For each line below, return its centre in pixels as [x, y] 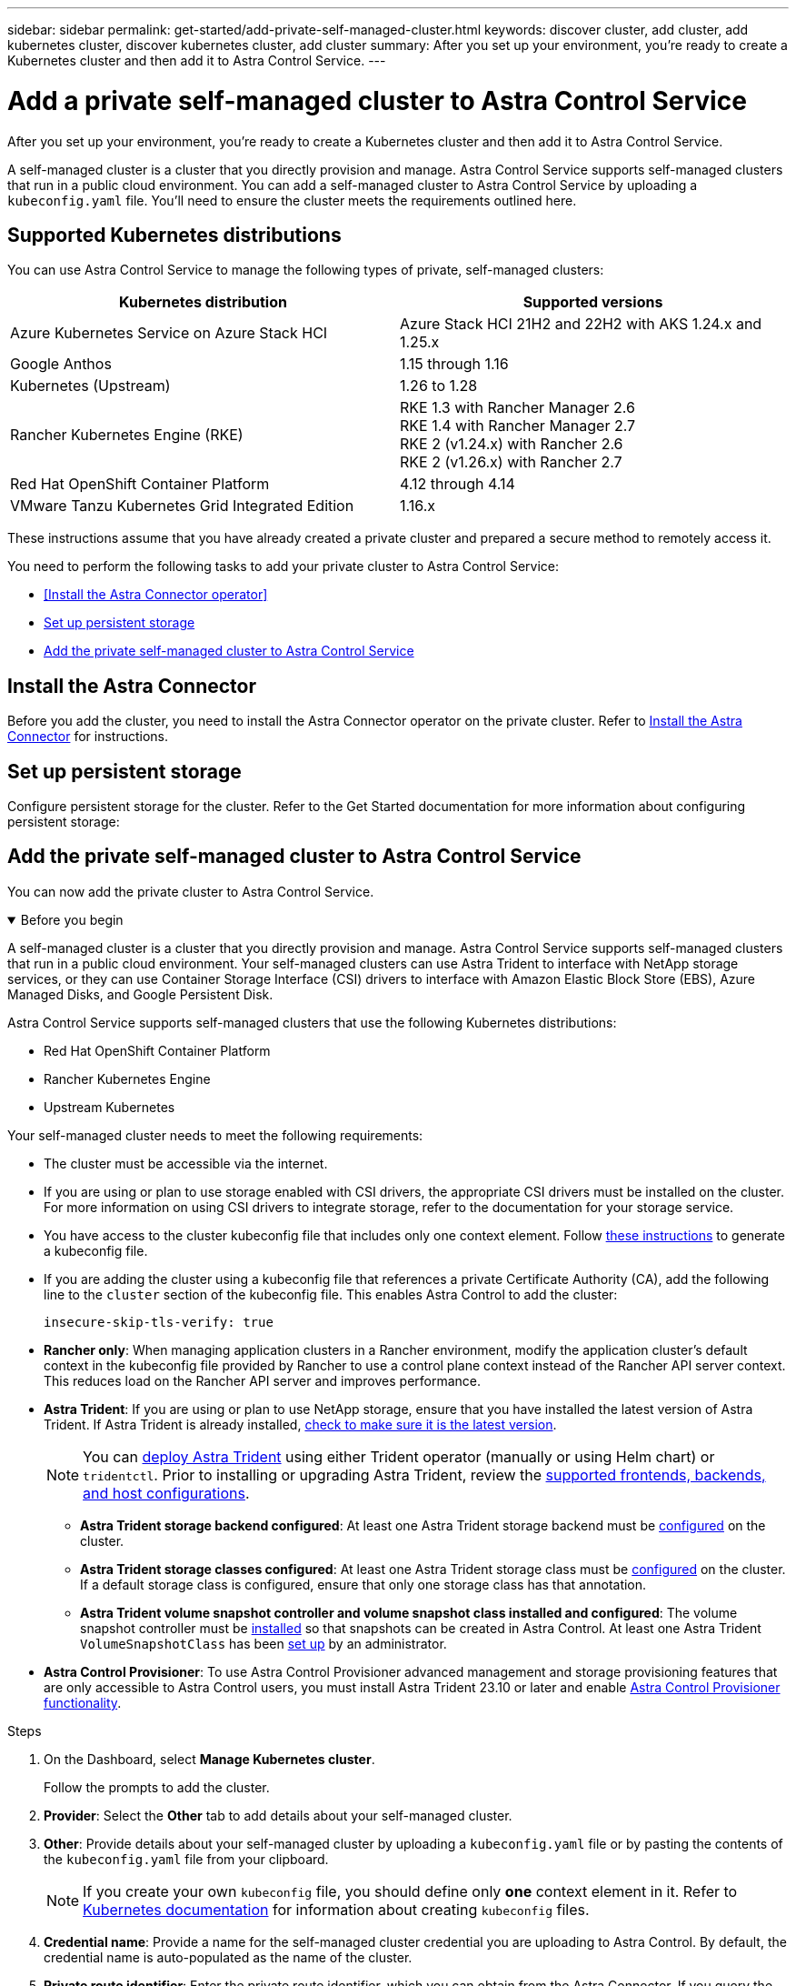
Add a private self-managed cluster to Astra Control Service [377, 100]
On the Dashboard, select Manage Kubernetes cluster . [209, 1759]
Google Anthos [61, 364]
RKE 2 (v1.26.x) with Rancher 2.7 [511, 462]
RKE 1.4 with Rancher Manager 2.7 [518, 426]
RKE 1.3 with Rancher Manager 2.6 [517, 408]
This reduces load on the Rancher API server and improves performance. [263, 1380]
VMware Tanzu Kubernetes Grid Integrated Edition [182, 506]
